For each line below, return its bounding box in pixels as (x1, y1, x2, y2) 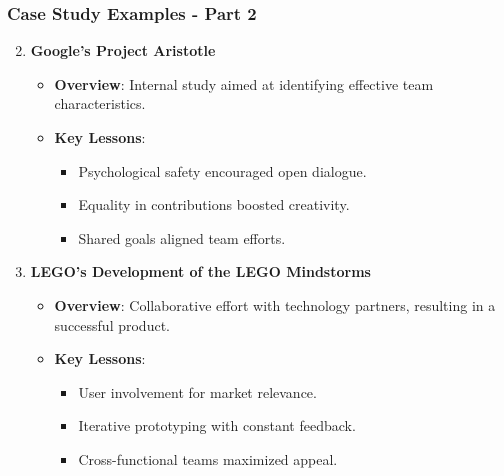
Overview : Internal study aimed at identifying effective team (54, 73, 434, 94)
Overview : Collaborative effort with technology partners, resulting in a (54, 294, 496, 315)
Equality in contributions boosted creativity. (78, 194, 350, 215)
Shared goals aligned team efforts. (78, 227, 286, 248)
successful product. (54, 314, 170, 335)
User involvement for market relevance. (78, 381, 317, 402)
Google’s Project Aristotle (30, 40, 216, 61)
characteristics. (54, 93, 146, 114)
